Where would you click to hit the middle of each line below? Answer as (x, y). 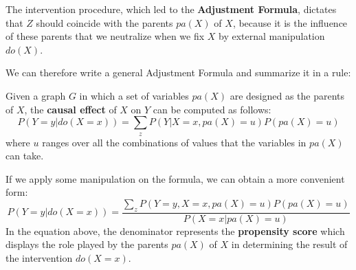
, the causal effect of (70, 109)
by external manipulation (272, 36)
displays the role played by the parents (87, 244)
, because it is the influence (290, 22)
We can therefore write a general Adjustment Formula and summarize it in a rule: (178, 72)
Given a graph (36, 95)
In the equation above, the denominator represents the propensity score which (175, 230)
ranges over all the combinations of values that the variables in (174, 142)
